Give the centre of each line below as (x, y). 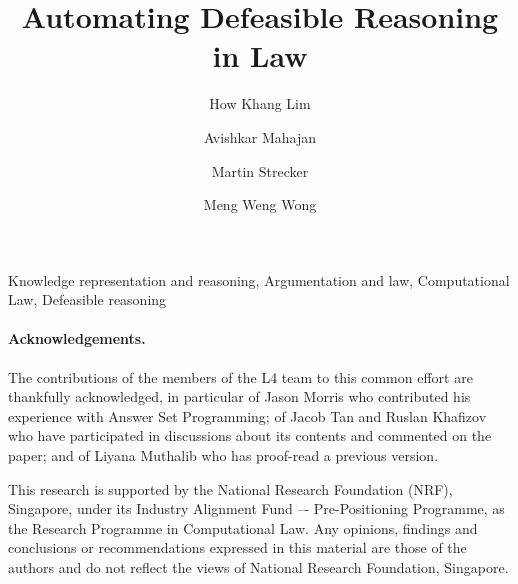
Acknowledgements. (77, 338)
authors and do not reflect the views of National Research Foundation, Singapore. (258, 567)
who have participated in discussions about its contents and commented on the (250, 435)
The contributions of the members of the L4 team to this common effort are (240, 376)
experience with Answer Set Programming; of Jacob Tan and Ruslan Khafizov (247, 415)
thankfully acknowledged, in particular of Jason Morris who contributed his (239, 396)
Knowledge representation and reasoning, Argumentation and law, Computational (259, 279)
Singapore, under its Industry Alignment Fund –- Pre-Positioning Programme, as (256, 508)
